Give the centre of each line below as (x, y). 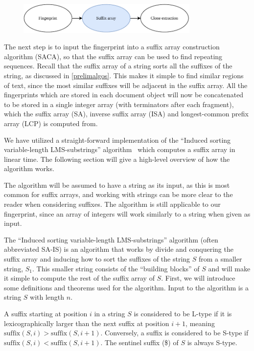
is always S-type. (212, 342)
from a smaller (220, 259)
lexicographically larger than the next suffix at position (87, 323)
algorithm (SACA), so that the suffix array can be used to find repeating (113, 56)
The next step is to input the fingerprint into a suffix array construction (112, 47)
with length (47, 297)
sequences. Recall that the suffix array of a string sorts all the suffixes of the (118, 66)
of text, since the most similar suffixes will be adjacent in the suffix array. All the (126, 85)
